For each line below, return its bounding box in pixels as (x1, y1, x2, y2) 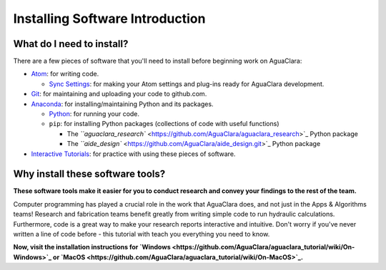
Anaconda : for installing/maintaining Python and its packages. (31, 100, 214, 108)
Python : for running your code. (49, 110, 139, 118)
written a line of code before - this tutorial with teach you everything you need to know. (13, 230, 270, 239)
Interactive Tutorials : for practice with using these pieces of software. (31, 150, 236, 158)
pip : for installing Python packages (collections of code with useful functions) (49, 120, 279, 128)
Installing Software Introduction (13, 11, 206, 26)
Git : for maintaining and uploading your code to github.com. (31, 90, 207, 98)
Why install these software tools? (13, 168, 166, 180)
